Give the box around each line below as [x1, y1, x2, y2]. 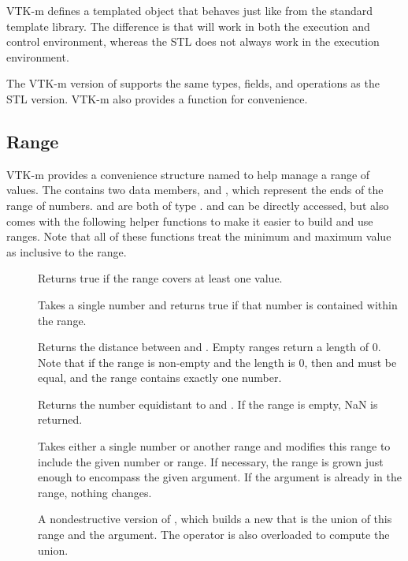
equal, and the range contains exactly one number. [38, 369, 282, 386]
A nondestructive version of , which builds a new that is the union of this [38, 511, 392, 527]
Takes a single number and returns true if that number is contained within [38, 296, 398, 312]
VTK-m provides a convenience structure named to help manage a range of [6, 166, 370, 182]
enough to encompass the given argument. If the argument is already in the [38, 469, 402, 485]
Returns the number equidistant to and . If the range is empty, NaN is [38, 395, 378, 412]
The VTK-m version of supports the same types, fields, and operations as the [6, 75, 380, 92]
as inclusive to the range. [6, 243, 127, 260]
